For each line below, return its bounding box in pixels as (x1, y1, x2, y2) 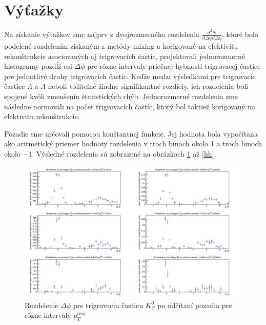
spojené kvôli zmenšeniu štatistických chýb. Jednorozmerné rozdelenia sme (4, 91, 238, 101)
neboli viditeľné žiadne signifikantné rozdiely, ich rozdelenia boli (48, 81, 249, 91)
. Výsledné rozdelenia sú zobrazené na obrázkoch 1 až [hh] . (32, 148, 216, 159)
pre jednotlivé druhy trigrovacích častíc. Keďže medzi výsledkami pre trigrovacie (4, 70, 256, 81)
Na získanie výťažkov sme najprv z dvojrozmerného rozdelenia (4, 29, 200, 40)
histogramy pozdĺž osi (4, 61, 72, 71)
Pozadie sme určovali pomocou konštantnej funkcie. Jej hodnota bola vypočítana (4, 128, 258, 139)
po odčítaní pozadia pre (157, 299, 232, 310)
